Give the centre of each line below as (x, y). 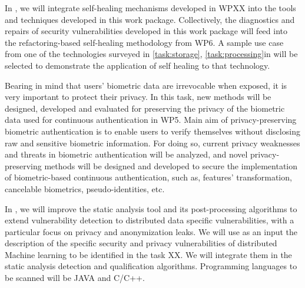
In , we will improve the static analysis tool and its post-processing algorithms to (151, 208)
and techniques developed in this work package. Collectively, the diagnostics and (150, 19)
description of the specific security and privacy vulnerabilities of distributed (141, 243)
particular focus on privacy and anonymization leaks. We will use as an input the (151, 231)
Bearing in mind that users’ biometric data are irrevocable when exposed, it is (146, 85)
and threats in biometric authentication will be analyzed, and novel (126, 154)
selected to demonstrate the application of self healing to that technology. (137, 65)
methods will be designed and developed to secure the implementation (171, 165)
